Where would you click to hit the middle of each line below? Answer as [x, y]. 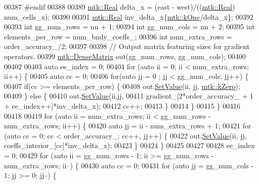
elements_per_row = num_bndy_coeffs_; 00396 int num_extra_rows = [118, 36]
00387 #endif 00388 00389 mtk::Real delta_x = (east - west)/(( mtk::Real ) [120, 7]
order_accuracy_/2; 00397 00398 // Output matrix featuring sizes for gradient [127, 46]
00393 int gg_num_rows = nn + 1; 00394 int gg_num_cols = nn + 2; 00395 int [129, 27]
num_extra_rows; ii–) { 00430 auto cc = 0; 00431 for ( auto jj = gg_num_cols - [129, 165]
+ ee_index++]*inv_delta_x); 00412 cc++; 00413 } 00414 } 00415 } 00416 [122, 105]
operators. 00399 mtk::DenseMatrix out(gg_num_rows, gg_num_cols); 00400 [125, 56]
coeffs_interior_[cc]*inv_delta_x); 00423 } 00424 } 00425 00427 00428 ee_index [129, 145]
